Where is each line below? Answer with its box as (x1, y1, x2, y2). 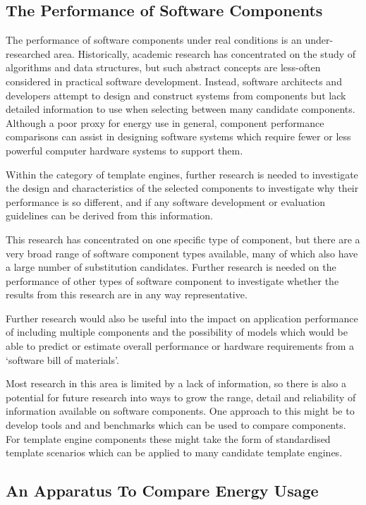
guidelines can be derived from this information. (6, 208, 213, 223)
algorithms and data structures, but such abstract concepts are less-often (6, 60, 321, 75)
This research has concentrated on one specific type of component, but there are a (6, 231, 360, 246)
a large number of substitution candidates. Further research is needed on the (6, 260, 336, 274)
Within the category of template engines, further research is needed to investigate (6, 166, 358, 181)
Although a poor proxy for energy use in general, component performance (6, 115, 324, 130)
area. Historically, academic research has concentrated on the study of (54, 46, 356, 61)
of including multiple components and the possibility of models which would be (6, 324, 348, 339)
